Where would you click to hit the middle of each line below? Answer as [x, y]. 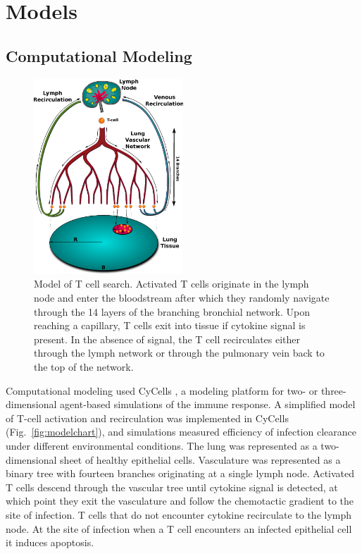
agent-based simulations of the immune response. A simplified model [208, 404]
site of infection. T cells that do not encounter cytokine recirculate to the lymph [179, 514]
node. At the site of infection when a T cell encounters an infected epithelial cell [179, 528]
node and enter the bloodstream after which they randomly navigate [182, 298]
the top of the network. [84, 366]
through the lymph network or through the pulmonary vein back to [179, 353]
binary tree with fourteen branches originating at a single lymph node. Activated [180, 473]
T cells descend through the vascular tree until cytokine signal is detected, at [172, 487]
